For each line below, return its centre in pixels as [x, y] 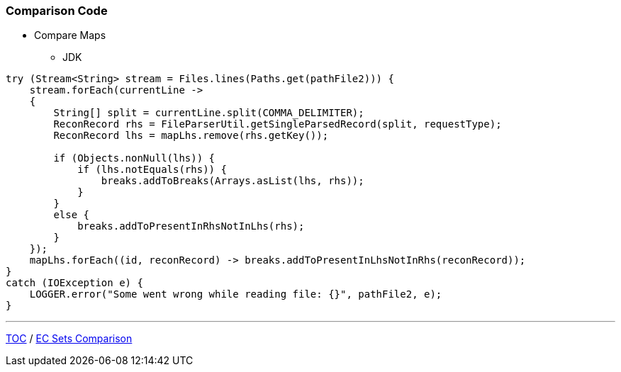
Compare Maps [70, 35]
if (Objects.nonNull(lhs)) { [134, 158]
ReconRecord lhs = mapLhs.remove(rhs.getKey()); [191, 136]
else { [72, 215]
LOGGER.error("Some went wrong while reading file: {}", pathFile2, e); [236, 294]
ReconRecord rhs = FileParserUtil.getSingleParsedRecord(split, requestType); [278, 124]
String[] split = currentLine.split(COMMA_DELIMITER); [209, 113]
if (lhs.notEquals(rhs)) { [152, 170]
